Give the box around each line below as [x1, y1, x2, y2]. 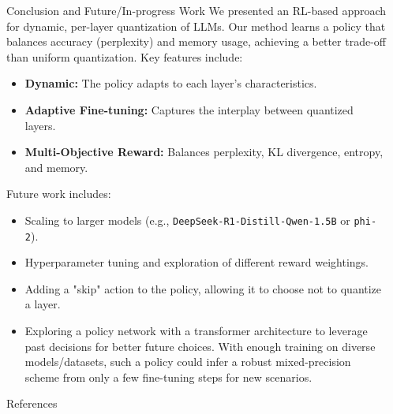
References [6, 395, 58, 412]
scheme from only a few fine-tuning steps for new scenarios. [24, 368, 313, 385]
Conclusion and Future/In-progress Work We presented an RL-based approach [6, 2, 387, 18]
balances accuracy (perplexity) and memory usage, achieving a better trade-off [6, 33, 386, 50]
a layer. [24, 296, 61, 312]
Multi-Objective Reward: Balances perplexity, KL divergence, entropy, [24, 144, 384, 160]
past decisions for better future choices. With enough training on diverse [24, 338, 376, 354]
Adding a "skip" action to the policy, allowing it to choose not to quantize [24, 280, 382, 297]
